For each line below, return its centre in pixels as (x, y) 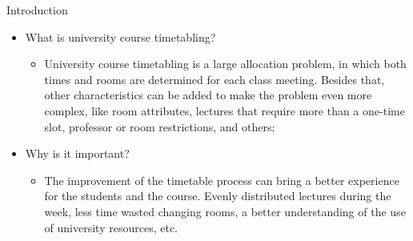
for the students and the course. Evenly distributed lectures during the (218, 196)
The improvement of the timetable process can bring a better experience (222, 180)
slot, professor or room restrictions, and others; (160, 126)
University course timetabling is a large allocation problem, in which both (225, 64)
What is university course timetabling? (120, 36)
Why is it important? (77, 153)
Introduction (37, 10)
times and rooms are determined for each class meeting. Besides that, (215, 79)
